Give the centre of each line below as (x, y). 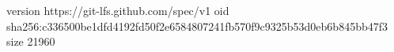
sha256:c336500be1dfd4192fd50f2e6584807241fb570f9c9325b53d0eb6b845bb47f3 (197, 26)
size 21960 (31, 41)
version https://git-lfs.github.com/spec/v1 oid (118, 10)
